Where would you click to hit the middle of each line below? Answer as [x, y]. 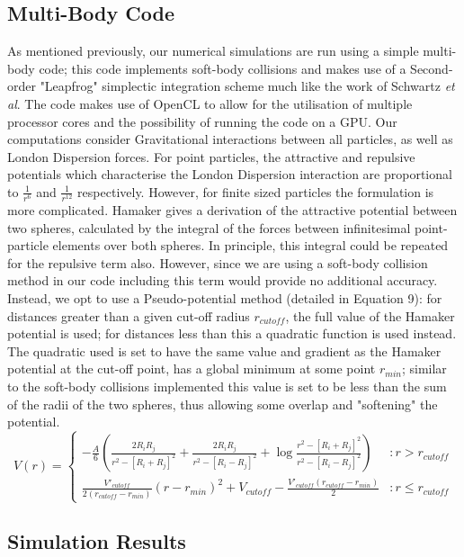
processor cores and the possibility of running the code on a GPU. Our [202, 121]
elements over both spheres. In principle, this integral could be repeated [250, 245]
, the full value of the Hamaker [370, 315]
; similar [424, 368]
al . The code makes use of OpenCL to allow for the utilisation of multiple [210, 103]
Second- [432, 68]
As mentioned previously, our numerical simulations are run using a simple [213, 51]
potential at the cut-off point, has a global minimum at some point [192, 368]
